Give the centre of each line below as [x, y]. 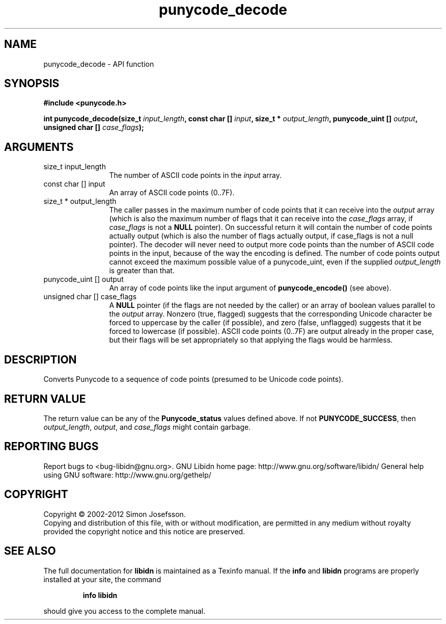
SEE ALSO [30, 551]
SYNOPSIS [32, 84]
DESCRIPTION [40, 359]
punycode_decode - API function [99, 64]
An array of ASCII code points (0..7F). [172, 193]
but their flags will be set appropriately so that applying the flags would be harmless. [251, 340]
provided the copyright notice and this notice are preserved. [144, 531]
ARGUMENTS [39, 147]
